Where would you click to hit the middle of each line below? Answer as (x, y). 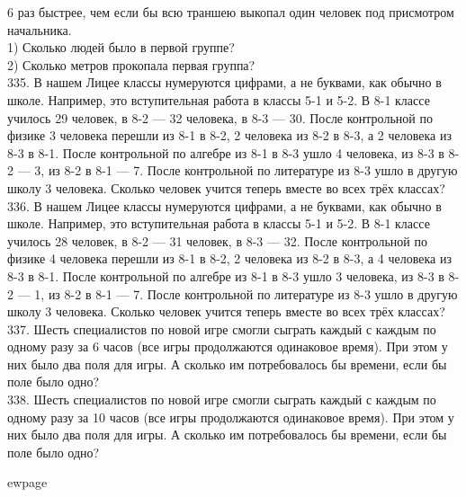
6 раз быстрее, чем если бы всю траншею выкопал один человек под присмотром (231, 12)
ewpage (27, 482)
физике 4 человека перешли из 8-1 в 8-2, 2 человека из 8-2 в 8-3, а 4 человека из (229, 258)
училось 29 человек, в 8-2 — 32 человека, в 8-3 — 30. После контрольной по (220, 117)
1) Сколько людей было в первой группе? (121, 47)
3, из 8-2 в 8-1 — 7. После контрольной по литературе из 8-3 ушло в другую (246, 170)
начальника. (40, 29)
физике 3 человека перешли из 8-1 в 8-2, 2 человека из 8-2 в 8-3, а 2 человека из (229, 135)
